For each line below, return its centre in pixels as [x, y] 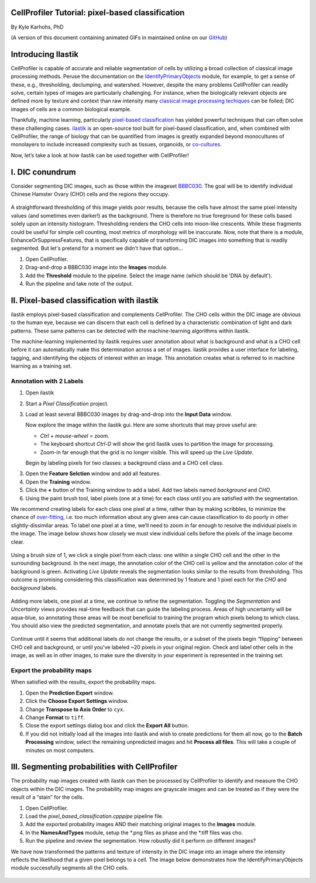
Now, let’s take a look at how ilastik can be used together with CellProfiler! [100, 155]
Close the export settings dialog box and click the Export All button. [107, 726]
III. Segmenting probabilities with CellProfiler [94, 767]
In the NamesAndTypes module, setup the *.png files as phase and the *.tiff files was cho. [134, 832]
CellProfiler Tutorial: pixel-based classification [98, 13]
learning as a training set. [42, 366]
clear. [18, 542]
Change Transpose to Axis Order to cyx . [75, 709]
